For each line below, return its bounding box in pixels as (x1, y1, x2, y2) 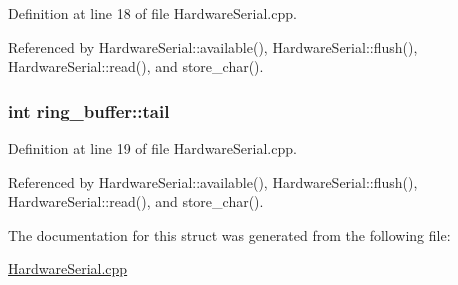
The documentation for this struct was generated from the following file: (8, 224, 451, 245)
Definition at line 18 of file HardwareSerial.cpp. (8, 3, 297, 23)
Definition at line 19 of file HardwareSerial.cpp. (8, 138, 297, 158)
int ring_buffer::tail (8, 98, 170, 123)
